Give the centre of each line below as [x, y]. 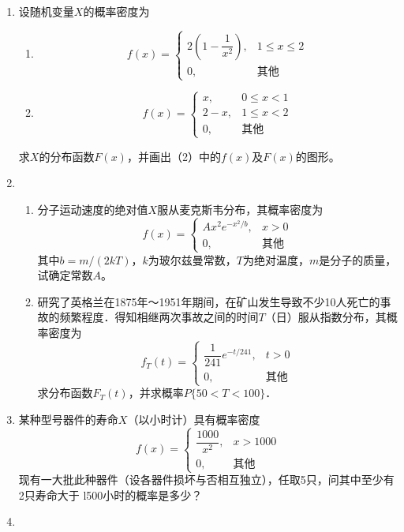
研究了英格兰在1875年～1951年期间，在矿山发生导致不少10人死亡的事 [214, 301]
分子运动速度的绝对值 [93, 209]
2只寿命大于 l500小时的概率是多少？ [110, 495]
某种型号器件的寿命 [68, 419]
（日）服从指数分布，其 [325, 317]
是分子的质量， [358, 259]
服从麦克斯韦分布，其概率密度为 [240, 209]
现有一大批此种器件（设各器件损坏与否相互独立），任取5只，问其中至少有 [206, 480]
